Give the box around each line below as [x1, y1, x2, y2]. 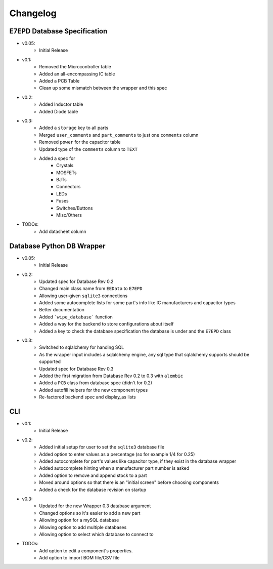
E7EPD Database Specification [9, 27, 108, 35]
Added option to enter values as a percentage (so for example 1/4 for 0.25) [39, 451, 195, 457]
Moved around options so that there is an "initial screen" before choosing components [39, 479, 219, 485]
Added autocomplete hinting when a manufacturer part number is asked [39, 465, 190, 471]
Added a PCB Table [39, 78, 80, 84]
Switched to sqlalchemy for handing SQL [39, 344, 124, 350]
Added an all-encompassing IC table [39, 71, 115, 77]
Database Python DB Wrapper [9, 241, 106, 250]
